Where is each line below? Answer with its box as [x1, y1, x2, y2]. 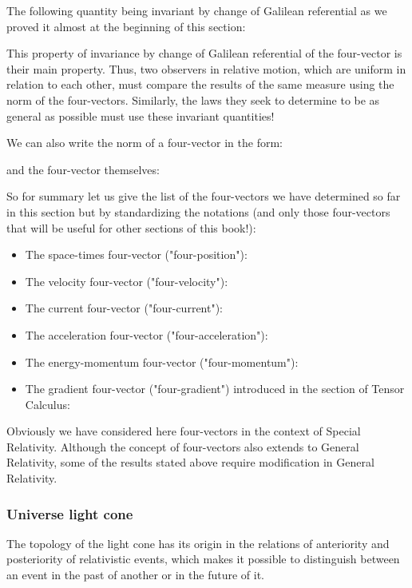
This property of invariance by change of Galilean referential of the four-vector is [6, 45, 402, 62]
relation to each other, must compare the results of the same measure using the [6, 76, 394, 93]
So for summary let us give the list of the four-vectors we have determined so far [6, 188, 401, 205]
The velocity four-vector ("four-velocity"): [25, 272, 228, 289]
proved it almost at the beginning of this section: [6, 18, 246, 34]
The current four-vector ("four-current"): [25, 300, 224, 316]
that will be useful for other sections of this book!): [6, 219, 256, 236]
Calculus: [25, 395, 70, 412]
